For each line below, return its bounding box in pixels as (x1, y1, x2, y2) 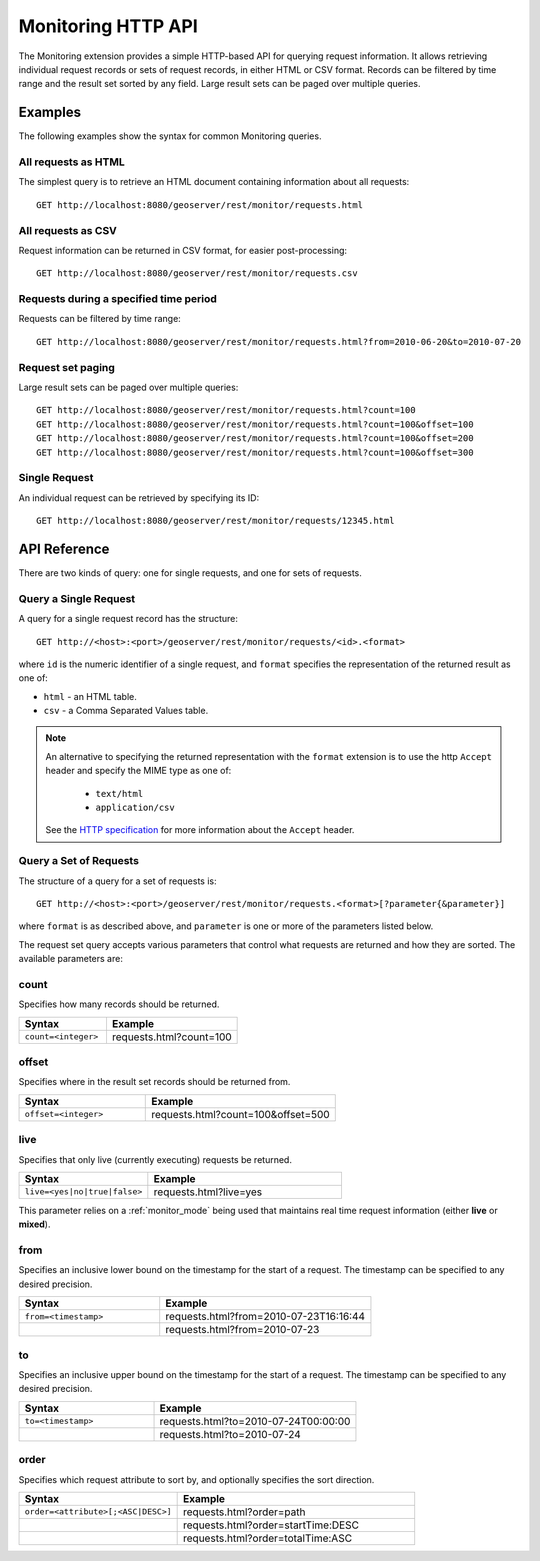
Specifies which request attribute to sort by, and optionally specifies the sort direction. (18, 1473, 375, 1485)
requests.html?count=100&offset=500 (151, 1107, 330, 1121)
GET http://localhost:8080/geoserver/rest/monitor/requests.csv (36, 268, 359, 279)
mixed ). (18, 1218, 51, 1230)
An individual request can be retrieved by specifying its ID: (18, 491, 260, 504)
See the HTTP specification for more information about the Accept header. (45, 824, 355, 836)
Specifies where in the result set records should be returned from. (18, 1076, 291, 1088)
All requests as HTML (18, 155, 125, 169)
